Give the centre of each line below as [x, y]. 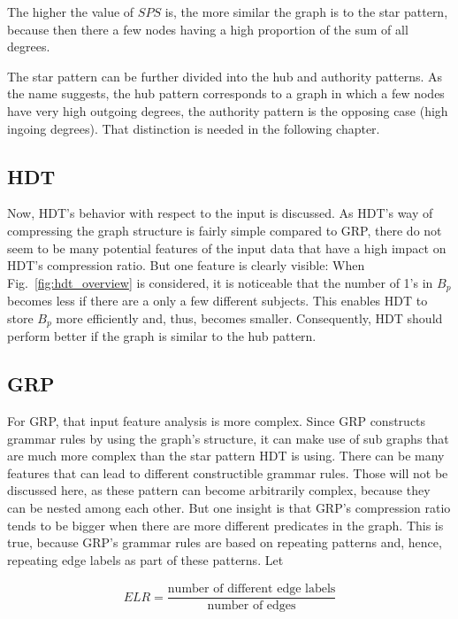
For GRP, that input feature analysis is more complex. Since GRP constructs [217, 421]
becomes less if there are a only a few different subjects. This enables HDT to [218, 301]
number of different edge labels [252, 589]
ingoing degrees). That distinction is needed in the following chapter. [194, 128]
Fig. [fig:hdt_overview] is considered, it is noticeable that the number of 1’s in [220, 282]
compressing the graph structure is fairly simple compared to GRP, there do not [225, 230]
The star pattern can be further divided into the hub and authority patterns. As [225, 76]
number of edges [252, 606]
